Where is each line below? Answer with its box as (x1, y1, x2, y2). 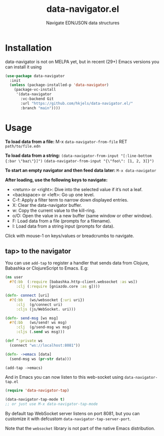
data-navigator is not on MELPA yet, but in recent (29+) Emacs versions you (5, 58, 160, 65)
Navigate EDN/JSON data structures (46, 20, 120, 26)
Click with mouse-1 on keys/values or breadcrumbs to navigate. (5, 233, 134, 238)
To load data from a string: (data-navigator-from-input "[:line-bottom (5, 152, 152, 159)
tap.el (5, 379, 19, 385)
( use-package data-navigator (5, 73, 65, 79)
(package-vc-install (14, 87, 56, 92)
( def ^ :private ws (5, 338, 43, 344)
